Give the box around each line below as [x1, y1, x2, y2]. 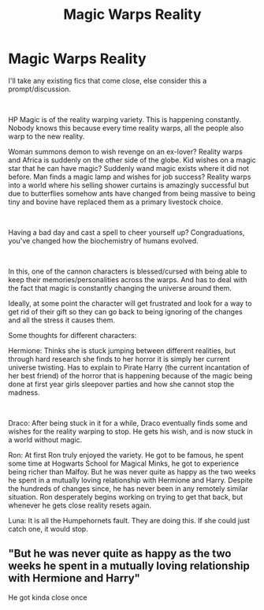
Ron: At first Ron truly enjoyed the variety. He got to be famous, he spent [8, 450, 244, 459]
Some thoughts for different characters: [8, 330, 137, 340]
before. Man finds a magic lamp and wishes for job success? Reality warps [8, 172, 251, 181]
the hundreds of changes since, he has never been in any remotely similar [8, 483, 248, 493]
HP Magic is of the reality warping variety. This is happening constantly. [8, 114, 242, 124]
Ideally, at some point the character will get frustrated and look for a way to [8, 298, 252, 308]
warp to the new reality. [8, 132, 85, 141]
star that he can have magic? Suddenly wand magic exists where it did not [8, 163, 250, 173]
